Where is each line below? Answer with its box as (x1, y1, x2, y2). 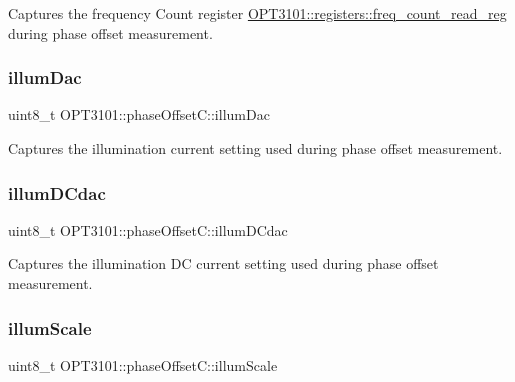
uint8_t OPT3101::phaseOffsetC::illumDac (8, 104, 270, 125)
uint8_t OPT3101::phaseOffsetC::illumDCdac (8, 219, 288, 240)
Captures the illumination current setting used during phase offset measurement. (8, 138, 503, 158)
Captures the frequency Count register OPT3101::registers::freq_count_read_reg (8, 3, 507, 23)
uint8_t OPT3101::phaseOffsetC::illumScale (8, 354, 278, 375)
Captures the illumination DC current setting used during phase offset (8, 253, 439, 274)
